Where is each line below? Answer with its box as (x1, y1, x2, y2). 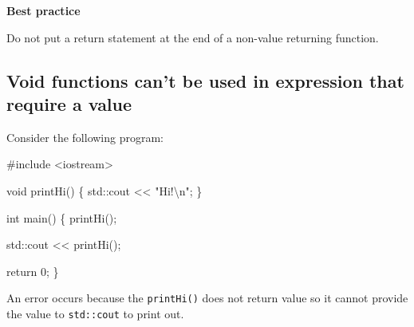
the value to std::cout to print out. (6, 305, 184, 321)
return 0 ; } (6, 262, 59, 279)
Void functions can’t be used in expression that (6, 68, 404, 93)
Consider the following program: (6, 128, 164, 145)
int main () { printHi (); (6, 209, 117, 226)
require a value (6, 91, 132, 116)
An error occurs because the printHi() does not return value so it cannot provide (6, 290, 408, 306)
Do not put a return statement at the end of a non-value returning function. (6, 29, 379, 45)
